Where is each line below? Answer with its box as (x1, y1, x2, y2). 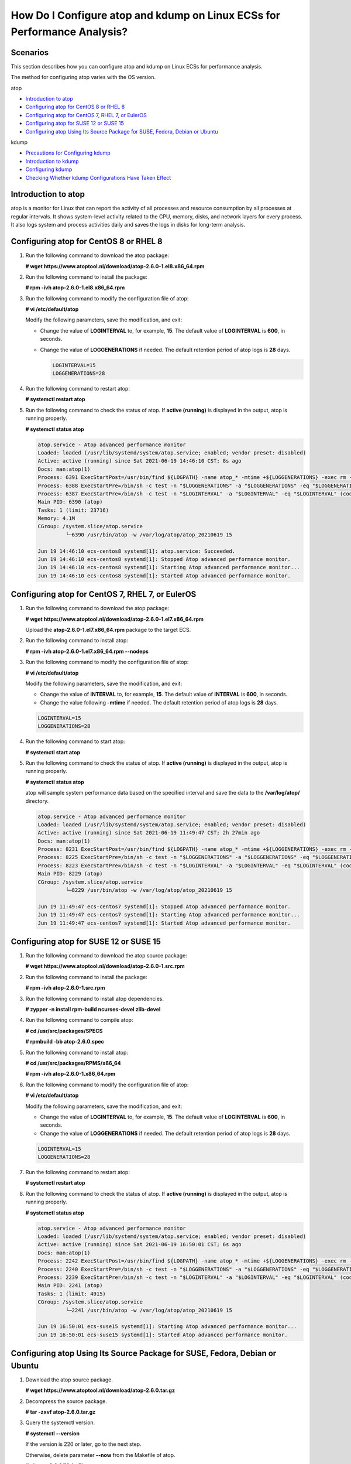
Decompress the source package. (25, 1397, 108, 1405)
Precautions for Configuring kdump (25, 149, 111, 156)
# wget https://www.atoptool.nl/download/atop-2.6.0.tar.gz (25, 1387, 175, 1394)
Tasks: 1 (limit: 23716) (37, 507, 109, 514)
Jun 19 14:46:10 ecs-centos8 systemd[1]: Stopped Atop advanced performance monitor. (37, 556, 291, 563)
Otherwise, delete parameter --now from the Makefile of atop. (25, 1451, 175, 1458)
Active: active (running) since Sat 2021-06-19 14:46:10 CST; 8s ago (37, 457, 242, 464)
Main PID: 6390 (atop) (37, 498, 103, 505)
